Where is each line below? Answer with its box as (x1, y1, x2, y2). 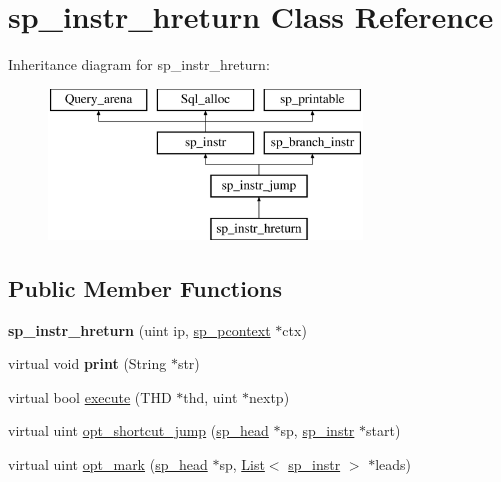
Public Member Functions (8, 272, 282, 303)
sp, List (219, 454, 265, 475)
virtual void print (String (8, 353, 167, 374)
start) (366, 420, 401, 441)
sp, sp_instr (280, 420, 355, 441)
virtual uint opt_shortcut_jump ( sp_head (8, 420, 269, 441)
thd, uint (183, 386, 238, 407)
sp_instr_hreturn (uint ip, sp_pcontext (8, 319, 271, 340)
